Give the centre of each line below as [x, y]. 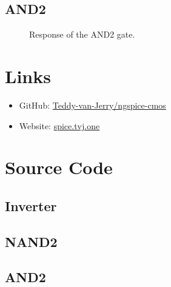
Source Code [59, 167]
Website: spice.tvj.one [59, 125]
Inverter [31, 205]
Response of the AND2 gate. [82, 34]
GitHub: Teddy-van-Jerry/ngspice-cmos [92, 105]
